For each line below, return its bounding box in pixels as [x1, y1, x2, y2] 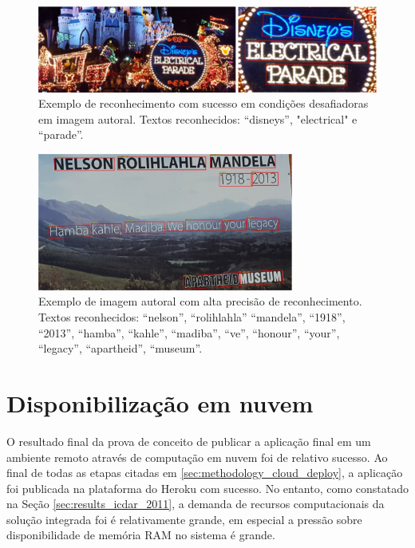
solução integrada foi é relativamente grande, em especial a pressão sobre [6, 511, 362, 527]
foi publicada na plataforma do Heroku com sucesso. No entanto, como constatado [6, 479, 409, 496]
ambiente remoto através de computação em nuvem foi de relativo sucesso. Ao [6, 448, 388, 465]
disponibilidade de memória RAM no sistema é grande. [6, 526, 275, 543]
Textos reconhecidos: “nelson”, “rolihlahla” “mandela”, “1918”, [38, 309, 346, 325]
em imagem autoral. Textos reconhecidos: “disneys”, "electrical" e [38, 110, 358, 127]
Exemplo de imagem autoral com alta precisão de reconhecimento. [38, 293, 362, 309]
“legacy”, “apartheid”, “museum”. [38, 340, 203, 357]
